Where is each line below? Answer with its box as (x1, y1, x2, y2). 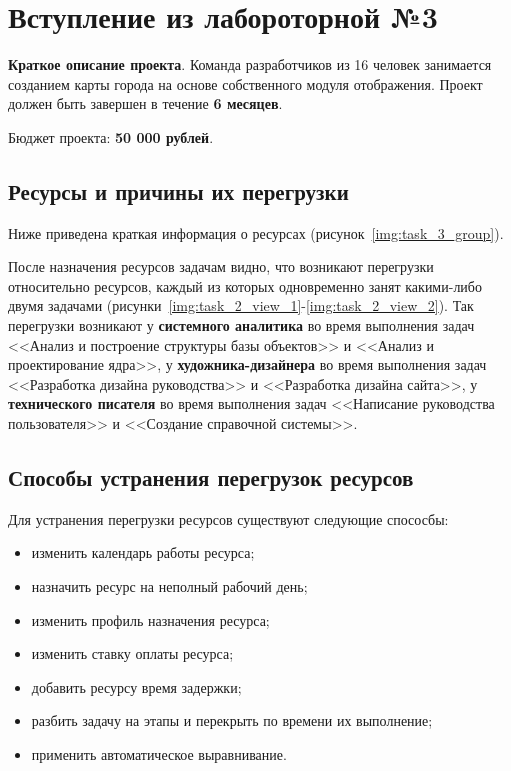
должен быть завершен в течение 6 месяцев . (8, 93, 283, 114)
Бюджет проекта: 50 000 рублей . (8, 126, 214, 147)
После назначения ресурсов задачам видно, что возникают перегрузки (8, 256, 434, 277)
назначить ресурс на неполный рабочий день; (31, 576, 308, 597)
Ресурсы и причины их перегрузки (8, 175, 349, 206)
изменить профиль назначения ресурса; (31, 609, 270, 630)
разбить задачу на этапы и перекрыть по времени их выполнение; (31, 710, 433, 731)
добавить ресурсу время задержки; (31, 676, 242, 697)
